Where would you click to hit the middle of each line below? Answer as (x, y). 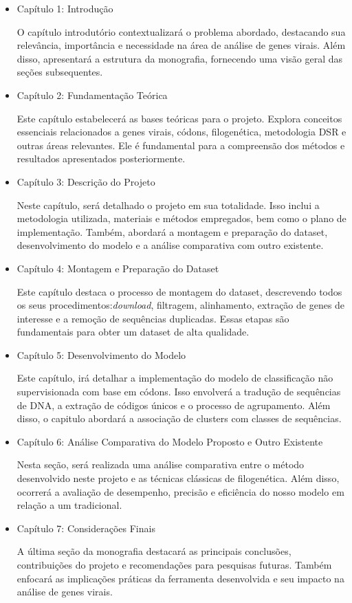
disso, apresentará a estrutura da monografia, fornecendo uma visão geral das (180, 58)
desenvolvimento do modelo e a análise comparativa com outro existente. (170, 245)
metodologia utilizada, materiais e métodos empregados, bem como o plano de (181, 218)
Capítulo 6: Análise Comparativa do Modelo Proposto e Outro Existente (170, 441)
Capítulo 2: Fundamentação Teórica (92, 95)
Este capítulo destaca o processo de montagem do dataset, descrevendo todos (179, 291)
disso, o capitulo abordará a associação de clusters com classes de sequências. (179, 418)
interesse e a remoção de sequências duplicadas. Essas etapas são (153, 318)
